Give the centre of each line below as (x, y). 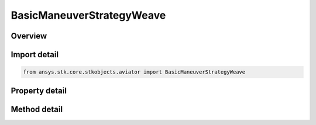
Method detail (37, 109)
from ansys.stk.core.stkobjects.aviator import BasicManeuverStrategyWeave (134, 72)
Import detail (35, 55)
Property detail (39, 91)
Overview (29, 36)
